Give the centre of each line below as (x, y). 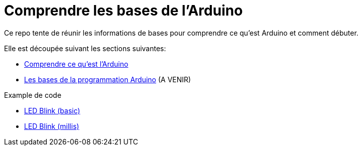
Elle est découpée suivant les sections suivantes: (85, 48)
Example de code (33, 95)
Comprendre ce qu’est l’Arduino (76, 64)
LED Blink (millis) (52, 126)
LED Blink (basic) (52, 110)
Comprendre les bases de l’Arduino (124, 11)
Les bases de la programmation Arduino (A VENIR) (108, 79)
